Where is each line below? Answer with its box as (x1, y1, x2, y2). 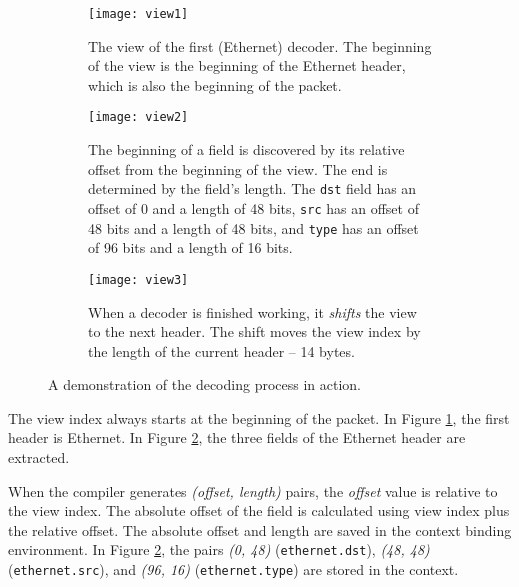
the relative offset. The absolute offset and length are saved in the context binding (8, 519, 512, 540)
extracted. (8, 447, 70, 468)
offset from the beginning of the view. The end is (88, 158, 388, 179)
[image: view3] (88, 272, 189, 287)
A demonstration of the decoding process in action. (48, 374, 361, 395)
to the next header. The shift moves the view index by (88, 321, 421, 342)
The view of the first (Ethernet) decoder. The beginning (88, 35, 432, 56)
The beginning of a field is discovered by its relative (88, 139, 405, 160)
